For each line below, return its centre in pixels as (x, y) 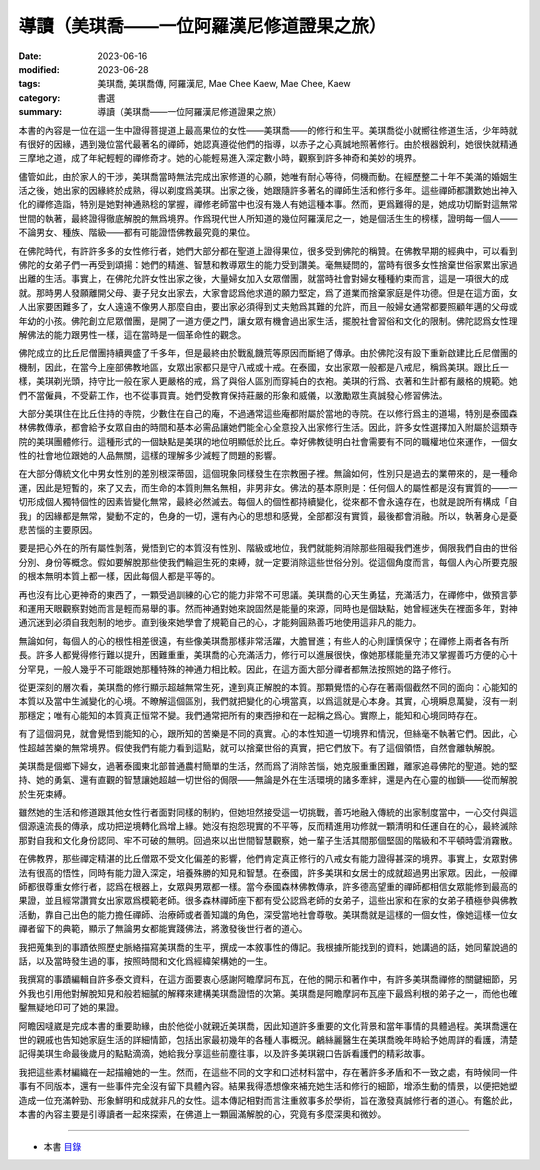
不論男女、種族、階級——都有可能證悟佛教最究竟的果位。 (136, 232)
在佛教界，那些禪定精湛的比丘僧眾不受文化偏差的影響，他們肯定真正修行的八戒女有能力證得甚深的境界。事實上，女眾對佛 (268, 859)
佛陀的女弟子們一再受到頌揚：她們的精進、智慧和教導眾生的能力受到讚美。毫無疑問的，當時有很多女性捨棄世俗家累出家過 (268, 265)
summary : (40, 112)
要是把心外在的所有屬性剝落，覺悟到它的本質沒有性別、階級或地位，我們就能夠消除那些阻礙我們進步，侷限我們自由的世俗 (268, 548)
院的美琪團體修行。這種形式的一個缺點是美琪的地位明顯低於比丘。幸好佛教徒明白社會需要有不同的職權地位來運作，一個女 (268, 441)
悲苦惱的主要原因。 (58, 530)
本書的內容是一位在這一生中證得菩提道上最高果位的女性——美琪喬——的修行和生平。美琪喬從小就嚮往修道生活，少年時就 (268, 130)
